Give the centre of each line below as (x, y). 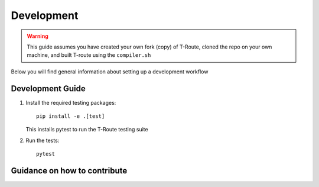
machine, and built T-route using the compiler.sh (89, 55)
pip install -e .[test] (71, 116)
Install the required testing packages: (71, 102)
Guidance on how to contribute (69, 171)
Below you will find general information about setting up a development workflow (110, 72)
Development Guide (48, 88)
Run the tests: (43, 140)
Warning (38, 36)
